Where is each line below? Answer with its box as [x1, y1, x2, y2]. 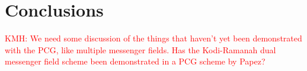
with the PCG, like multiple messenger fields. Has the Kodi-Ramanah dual [5, 43, 276, 56]
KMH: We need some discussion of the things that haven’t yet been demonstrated [5, 32, 302, 44]
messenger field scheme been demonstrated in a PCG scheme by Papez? [5, 55, 266, 67]
